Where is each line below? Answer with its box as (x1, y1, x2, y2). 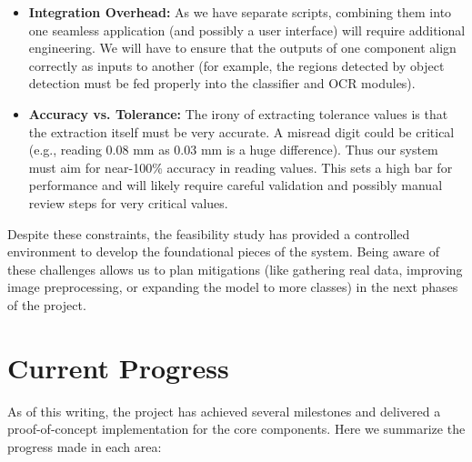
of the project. (7, 295, 86, 314)
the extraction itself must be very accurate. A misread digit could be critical (28, 122, 455, 141)
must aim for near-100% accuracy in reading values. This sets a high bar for (28, 157, 453, 176)
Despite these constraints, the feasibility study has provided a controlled (7, 224, 410, 243)
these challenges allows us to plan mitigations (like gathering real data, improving (7, 259, 463, 278)
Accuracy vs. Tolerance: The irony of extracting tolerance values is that (28, 104, 448, 123)
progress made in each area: (7, 437, 162, 456)
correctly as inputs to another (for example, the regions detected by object (28, 55, 445, 75)
